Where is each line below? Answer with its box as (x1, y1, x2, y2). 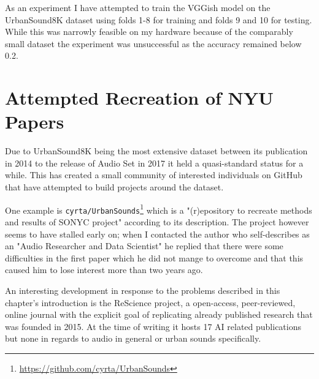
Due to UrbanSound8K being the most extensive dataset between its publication (5, 144, 308, 157)
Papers (5, 109, 64, 134)
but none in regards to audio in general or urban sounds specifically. (5, 332, 261, 345)
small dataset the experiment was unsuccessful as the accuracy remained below (5, 37, 302, 50)
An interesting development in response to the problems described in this (5, 283, 280, 296)
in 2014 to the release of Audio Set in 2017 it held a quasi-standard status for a (5, 156, 304, 169)
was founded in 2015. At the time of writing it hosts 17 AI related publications (5, 320, 301, 332)
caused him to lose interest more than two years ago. (5, 263, 203, 276)
